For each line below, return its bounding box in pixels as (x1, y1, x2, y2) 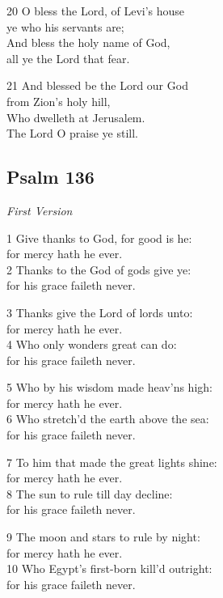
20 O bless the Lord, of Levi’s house (6, 2, 185, 19)
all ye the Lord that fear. (6, 49, 130, 66)
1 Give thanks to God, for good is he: (6, 229, 192, 246)
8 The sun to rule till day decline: (6, 485, 173, 502)
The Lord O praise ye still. (6, 125, 138, 142)
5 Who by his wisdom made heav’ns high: (6, 379, 212, 396)
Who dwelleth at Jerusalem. (6, 108, 145, 125)
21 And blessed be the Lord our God (6, 77, 188, 94)
